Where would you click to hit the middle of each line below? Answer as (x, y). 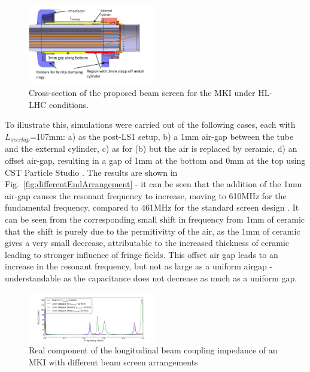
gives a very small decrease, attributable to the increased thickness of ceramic (147, 243)
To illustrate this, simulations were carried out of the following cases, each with (150, 124)
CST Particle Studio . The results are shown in (91, 172)
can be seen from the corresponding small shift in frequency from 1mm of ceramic (155, 219)
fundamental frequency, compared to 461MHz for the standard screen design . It (152, 207)
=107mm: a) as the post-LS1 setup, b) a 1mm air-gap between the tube (162, 136)
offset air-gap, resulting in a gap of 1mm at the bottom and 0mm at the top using (155, 160)
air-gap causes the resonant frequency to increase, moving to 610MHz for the (146, 195)
